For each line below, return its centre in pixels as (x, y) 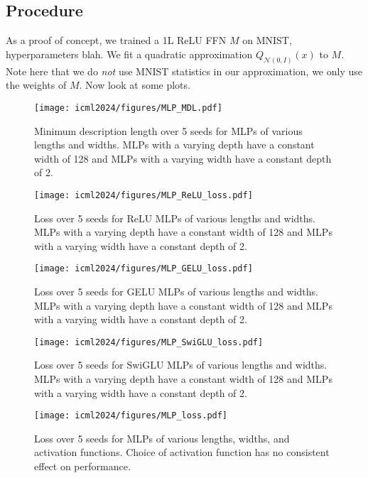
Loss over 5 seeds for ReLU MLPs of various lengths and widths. (175, 218)
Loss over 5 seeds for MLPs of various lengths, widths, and (162, 438)
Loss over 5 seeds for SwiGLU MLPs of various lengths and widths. (181, 365)
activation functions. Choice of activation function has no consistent (182, 452)
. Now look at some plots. (135, 85)
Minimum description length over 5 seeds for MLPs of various (168, 130)
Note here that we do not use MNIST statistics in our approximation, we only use (184, 71)
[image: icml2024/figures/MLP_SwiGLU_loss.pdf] (149, 342)
